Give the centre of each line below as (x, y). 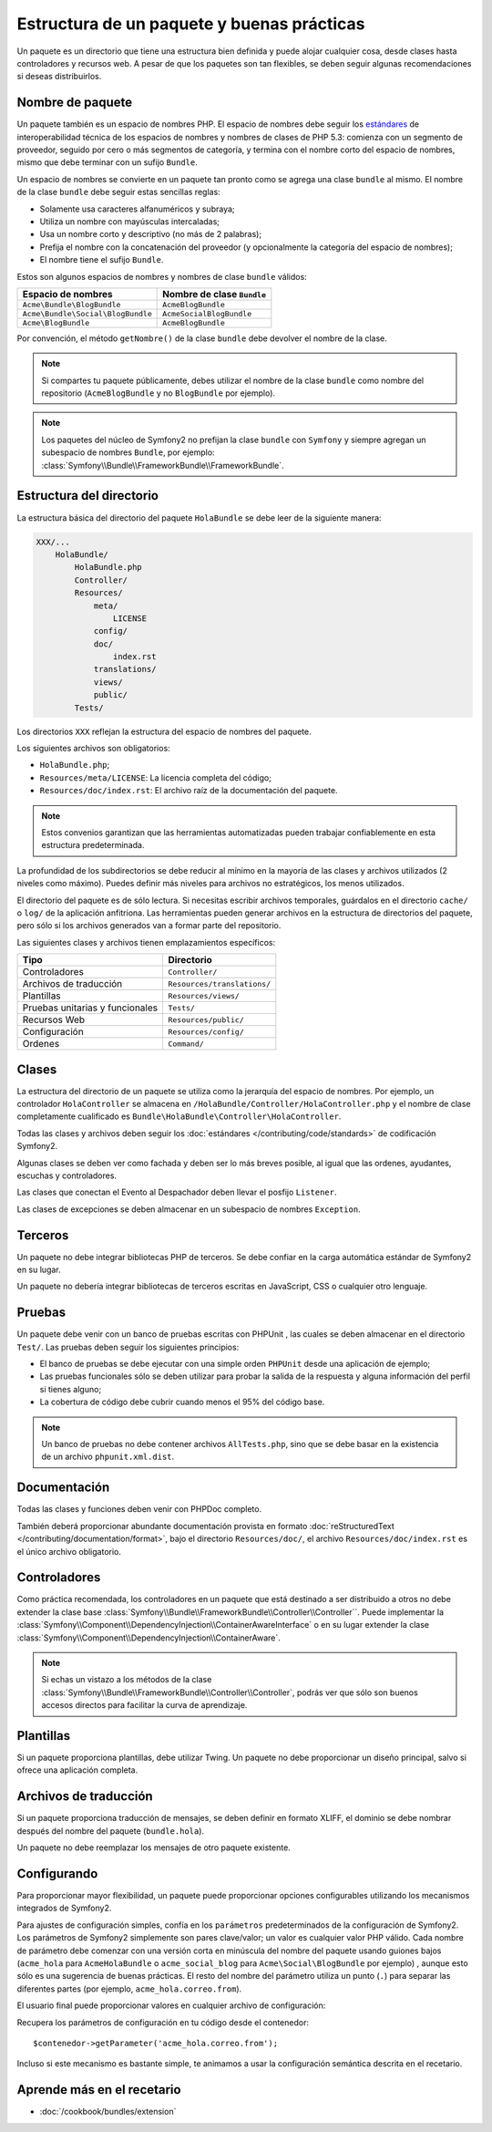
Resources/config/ (206, 1032)
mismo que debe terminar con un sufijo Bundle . (107, 162)
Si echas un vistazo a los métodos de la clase (127, 1680)
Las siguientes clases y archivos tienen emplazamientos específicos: (146, 942)
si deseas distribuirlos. (59, 77)
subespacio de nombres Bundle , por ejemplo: (128, 452)
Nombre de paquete (74, 103)
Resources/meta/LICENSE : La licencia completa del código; (156, 777)
